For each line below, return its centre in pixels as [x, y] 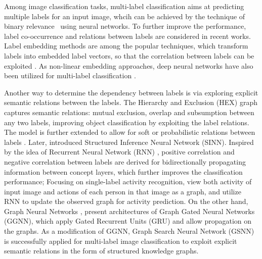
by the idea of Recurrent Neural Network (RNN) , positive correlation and [119, 152]
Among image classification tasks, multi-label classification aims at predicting [124, 6]
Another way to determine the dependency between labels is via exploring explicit [131, 92]
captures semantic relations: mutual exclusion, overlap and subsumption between [129, 112]
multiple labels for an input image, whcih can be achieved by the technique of [125, 16]
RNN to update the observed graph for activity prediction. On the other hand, [126, 201]
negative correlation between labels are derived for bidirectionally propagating [125, 161]
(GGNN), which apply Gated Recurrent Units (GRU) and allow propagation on [128, 221]
